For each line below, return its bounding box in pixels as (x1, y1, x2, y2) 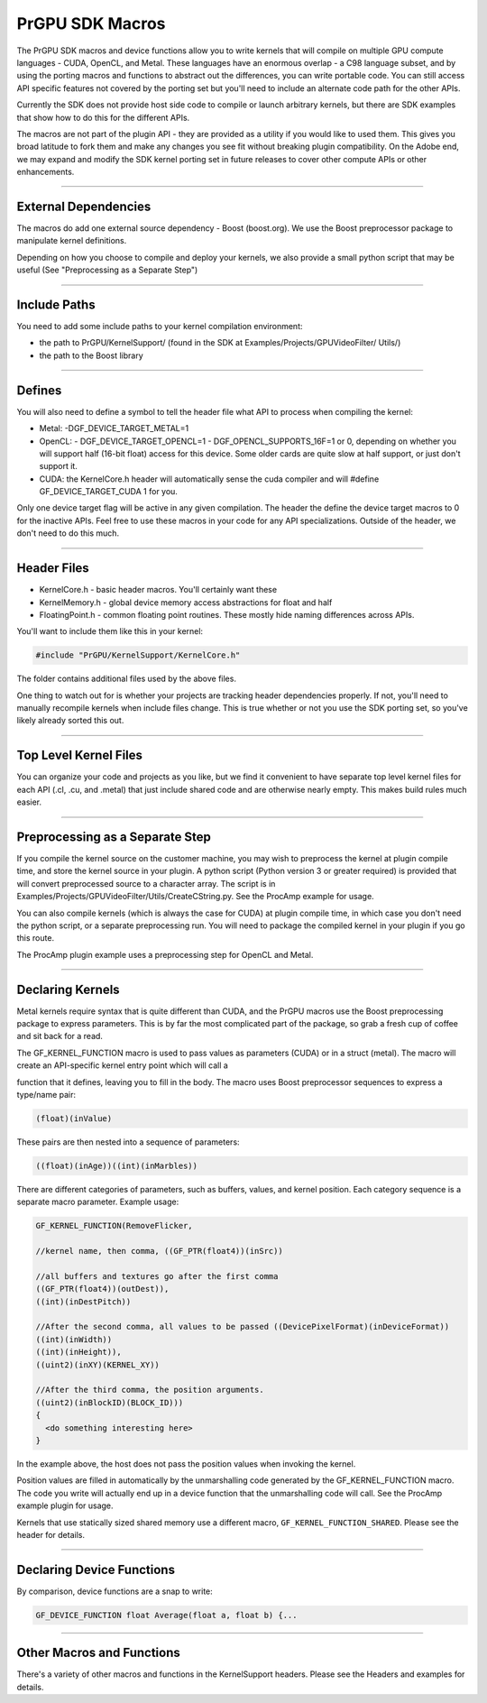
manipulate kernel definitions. (16, 235, 127, 246)
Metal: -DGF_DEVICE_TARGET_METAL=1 (39, 423, 189, 434)
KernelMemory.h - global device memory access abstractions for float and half (39, 596, 333, 608)
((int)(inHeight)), (35, 1347, 122, 1358)
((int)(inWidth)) (35, 1334, 113, 1344)
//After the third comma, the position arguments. (35, 1385, 265, 1395)
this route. (16, 933, 54, 944)
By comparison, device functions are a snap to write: (16, 1586, 214, 1597)
